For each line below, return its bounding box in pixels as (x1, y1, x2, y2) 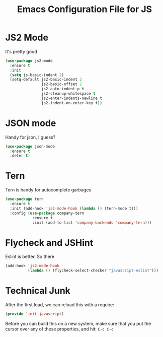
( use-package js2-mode (5, 58, 53, 63)
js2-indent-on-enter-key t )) (41, 100, 102, 105)
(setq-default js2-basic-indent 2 (10, 77, 82, 82)
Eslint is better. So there (5, 253, 54, 260)
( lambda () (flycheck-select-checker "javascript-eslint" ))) (27, 268, 158, 273)
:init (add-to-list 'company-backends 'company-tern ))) (32, 220, 152, 225)
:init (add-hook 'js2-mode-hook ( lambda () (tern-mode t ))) (10, 206, 138, 211)
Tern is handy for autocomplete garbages (5, 187, 92, 193)
